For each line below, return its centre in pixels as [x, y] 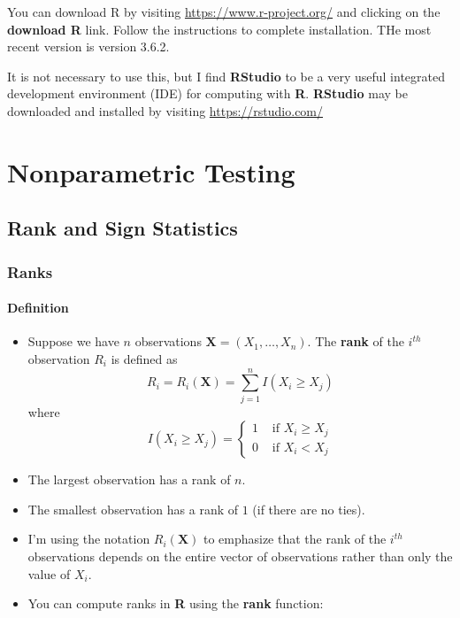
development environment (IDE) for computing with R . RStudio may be [207, 93]
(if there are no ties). [309, 509]
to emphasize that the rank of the [295, 539]
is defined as [144, 358]
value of [49, 573]
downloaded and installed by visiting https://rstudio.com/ [165, 110]
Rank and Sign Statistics [123, 228]
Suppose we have [73, 341]
